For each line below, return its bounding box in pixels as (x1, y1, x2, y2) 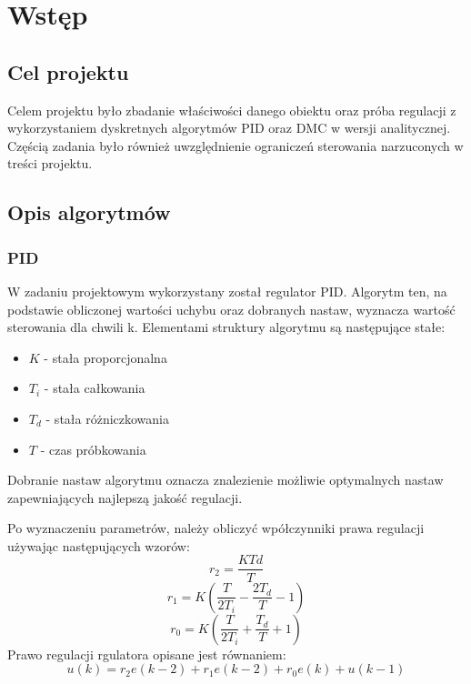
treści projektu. (7, 154, 93, 173)
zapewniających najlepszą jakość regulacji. (7, 488, 243, 507)
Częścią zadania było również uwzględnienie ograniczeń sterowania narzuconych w (7, 136, 464, 155)
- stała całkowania (44, 378, 145, 397)
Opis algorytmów (7, 198, 171, 226)
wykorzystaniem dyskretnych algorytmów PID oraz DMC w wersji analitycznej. (7, 118, 451, 137)
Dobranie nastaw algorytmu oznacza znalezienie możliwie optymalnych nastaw (7, 470, 444, 489)
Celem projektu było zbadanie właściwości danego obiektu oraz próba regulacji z (7, 100, 456, 119)
